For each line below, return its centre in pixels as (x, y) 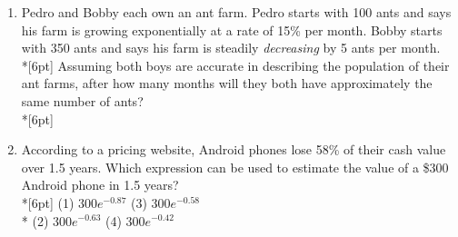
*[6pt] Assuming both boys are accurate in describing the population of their (235, 65)
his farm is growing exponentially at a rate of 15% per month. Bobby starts (232, 30)
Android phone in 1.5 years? (100, 185)
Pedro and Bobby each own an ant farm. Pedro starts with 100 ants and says (236, 12)
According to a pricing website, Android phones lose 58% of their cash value (234, 149)
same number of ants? (82, 100)
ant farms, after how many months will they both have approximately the (227, 83)
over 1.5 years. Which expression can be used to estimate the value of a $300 (235, 167)
